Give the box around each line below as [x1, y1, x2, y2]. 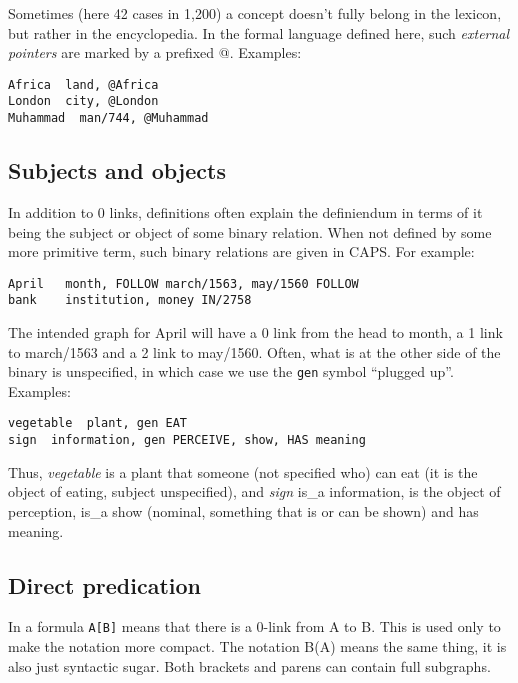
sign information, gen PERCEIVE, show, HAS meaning [8, 433, 366, 448]
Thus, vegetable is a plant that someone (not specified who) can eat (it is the [8, 461, 478, 482]
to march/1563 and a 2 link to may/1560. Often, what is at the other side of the [8, 341, 501, 362]
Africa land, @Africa [8, 77, 159, 92]
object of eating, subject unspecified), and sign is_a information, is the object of [8, 481, 501, 502]
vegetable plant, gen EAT [8, 416, 187, 431]
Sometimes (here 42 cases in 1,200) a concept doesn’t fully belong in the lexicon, [8, 3, 502, 23]
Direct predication [8, 569, 202, 600]
